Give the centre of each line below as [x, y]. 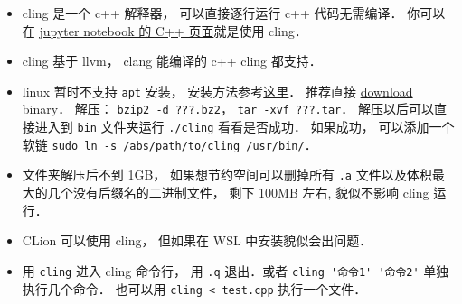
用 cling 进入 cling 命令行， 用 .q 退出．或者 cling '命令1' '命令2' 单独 [236, 270]
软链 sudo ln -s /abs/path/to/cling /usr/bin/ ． [170, 144]
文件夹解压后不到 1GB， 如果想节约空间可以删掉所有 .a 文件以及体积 [227, 175]
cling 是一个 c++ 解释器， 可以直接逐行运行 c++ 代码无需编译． [212, 13]
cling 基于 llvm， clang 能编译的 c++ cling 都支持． [172, 61]
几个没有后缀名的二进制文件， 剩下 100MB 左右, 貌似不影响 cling [238, 193]
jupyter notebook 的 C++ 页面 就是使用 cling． [173, 30]
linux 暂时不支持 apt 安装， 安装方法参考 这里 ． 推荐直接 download [217, 91]
